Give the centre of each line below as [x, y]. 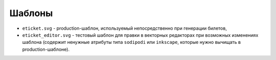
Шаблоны [31, 13]
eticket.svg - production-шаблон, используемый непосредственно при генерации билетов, [124, 28]
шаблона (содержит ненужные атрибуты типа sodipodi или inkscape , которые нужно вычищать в [132, 42]
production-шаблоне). [46, 49]
